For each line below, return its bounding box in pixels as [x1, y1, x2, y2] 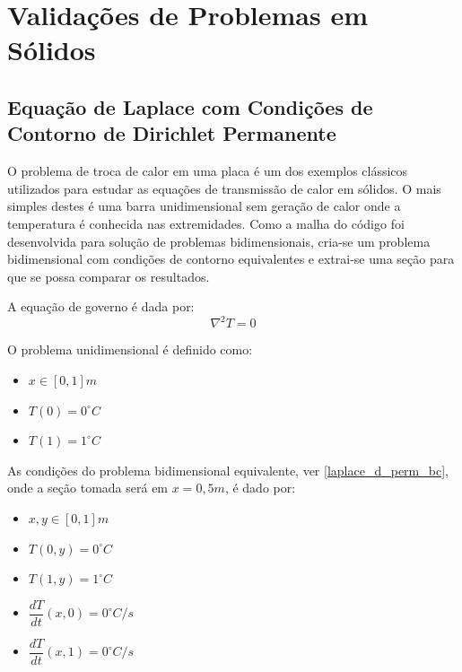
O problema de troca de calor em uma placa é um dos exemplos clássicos [7, 161, 408, 180]
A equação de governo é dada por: [7, 297, 195, 316]
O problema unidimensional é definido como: [7, 340, 253, 359]
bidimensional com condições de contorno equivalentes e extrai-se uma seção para [7, 249, 455, 268]
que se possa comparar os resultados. [7, 266, 210, 285]
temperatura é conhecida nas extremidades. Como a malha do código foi [7, 214, 405, 232]
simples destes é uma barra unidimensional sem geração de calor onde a [7, 196, 401, 215]
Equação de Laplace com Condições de [7, 92, 373, 120]
